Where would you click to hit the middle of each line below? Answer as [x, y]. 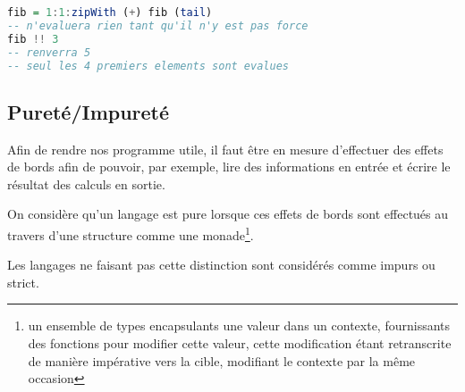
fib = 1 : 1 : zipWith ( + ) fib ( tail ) [110, 13]
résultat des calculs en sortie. [86, 183]
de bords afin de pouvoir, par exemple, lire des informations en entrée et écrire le [229, 167]
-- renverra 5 [49, 52]
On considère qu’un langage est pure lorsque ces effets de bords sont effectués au [228, 214]
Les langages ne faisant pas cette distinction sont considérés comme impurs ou [221, 265]
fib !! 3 [33, 39]
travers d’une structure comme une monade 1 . [131, 233]
